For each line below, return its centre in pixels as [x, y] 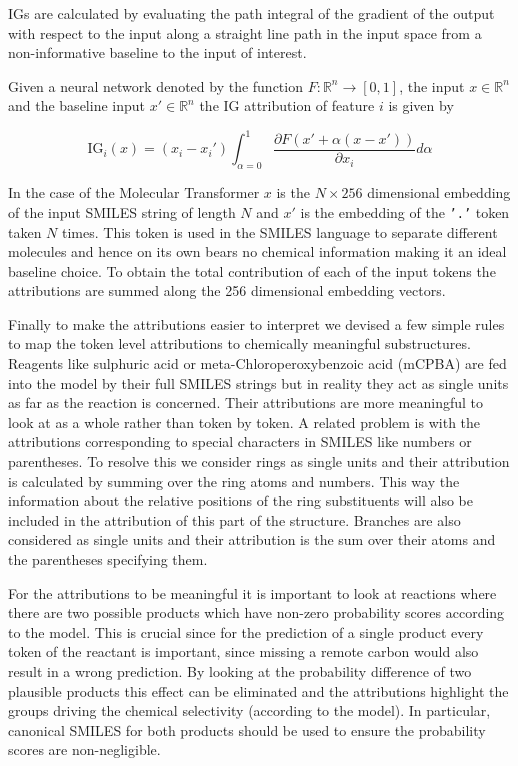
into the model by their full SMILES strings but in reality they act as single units [258, 382]
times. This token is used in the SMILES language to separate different [280, 231]
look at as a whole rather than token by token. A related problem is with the [244, 421]
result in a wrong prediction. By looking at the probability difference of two [240, 670]
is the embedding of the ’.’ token [405, 211]
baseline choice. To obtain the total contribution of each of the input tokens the [252, 270]
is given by [421, 105]
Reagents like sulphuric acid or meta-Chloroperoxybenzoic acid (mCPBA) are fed [257, 363]
